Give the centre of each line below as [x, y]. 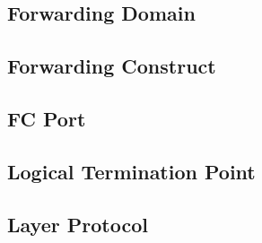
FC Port [47, 118]
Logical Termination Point [131, 171]
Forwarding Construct [112, 66]
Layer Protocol [78, 224]
